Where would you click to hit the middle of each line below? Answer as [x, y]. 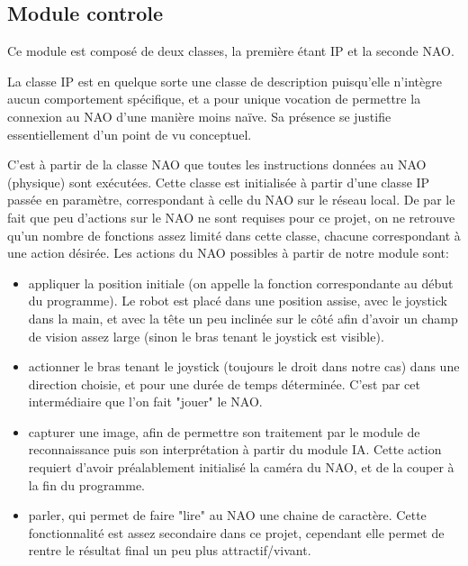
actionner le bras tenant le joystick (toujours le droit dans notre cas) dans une [244, 366]
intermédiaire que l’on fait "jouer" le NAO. [145, 402]
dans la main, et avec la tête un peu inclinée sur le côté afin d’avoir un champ [243, 318]
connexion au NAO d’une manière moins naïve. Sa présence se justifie [199, 116]
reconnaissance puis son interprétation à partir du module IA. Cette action [235, 449]
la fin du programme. [87, 484]
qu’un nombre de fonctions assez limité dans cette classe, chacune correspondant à [234, 235]
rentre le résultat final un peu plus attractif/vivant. [170, 550]
